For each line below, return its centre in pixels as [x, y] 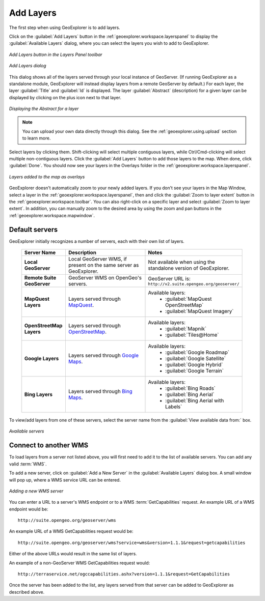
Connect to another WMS [49, 445]
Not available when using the [182, 262]
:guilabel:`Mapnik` [186, 329]
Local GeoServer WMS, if [98, 259]
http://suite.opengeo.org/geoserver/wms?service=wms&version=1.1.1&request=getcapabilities [132, 543]
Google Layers [41, 359]
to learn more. [37, 138]
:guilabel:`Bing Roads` [190, 388]
